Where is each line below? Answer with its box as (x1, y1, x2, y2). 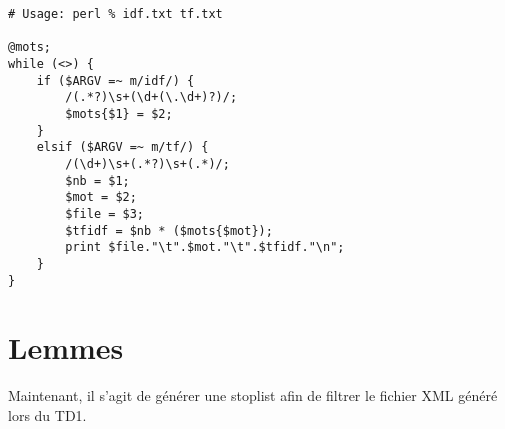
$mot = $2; (65, 190, 137, 205)
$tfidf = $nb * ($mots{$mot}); (65, 223, 273, 238)
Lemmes (8, 327, 124, 368)
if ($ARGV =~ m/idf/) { (36, 73, 195, 88)
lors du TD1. (8, 404, 87, 425)
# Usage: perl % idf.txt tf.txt (8, 7, 223, 21)
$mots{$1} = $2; (65, 106, 173, 121)
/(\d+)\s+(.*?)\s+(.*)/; (65, 156, 230, 171)
